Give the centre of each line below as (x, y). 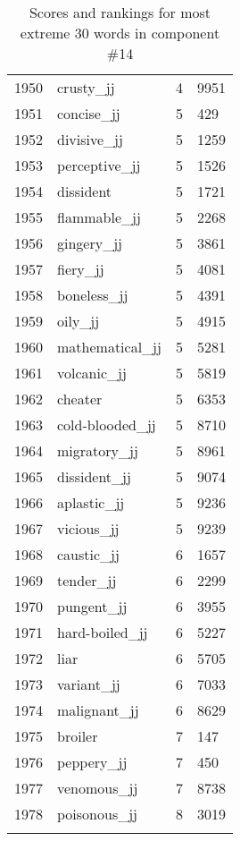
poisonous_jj (97, 814)
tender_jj (87, 580)
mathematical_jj (109, 347)
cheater (80, 399)
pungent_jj (92, 606)
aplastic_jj (91, 502)
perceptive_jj (99, 165)
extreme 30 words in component (120, 33)
